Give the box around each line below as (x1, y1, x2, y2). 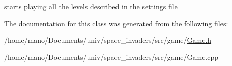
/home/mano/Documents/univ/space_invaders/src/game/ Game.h (4, 35, 212, 45)
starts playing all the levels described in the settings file (4, 1, 178, 11)
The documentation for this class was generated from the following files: (4, 18, 228, 28)
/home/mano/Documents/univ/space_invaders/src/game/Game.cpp (4, 51, 219, 62)
